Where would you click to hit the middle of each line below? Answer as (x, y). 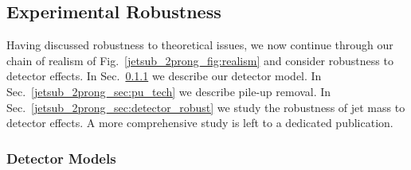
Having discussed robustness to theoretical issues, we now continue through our (200, 45)
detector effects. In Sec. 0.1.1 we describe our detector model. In (164, 76)
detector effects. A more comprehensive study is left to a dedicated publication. (200, 123)
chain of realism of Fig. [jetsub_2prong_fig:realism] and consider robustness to (200, 60)
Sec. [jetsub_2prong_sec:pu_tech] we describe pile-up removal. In (169, 91)
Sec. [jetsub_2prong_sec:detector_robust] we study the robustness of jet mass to (206, 107)
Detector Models (61, 158)
